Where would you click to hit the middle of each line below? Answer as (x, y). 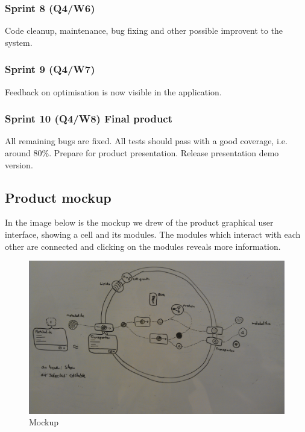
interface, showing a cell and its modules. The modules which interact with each (153, 234)
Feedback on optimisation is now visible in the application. (113, 91)
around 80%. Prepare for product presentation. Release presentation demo (142, 153)
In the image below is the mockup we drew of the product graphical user (139, 222)
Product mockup (58, 197)
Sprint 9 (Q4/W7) (50, 69)
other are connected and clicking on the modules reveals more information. (143, 246)
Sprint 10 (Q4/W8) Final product (89, 119)
